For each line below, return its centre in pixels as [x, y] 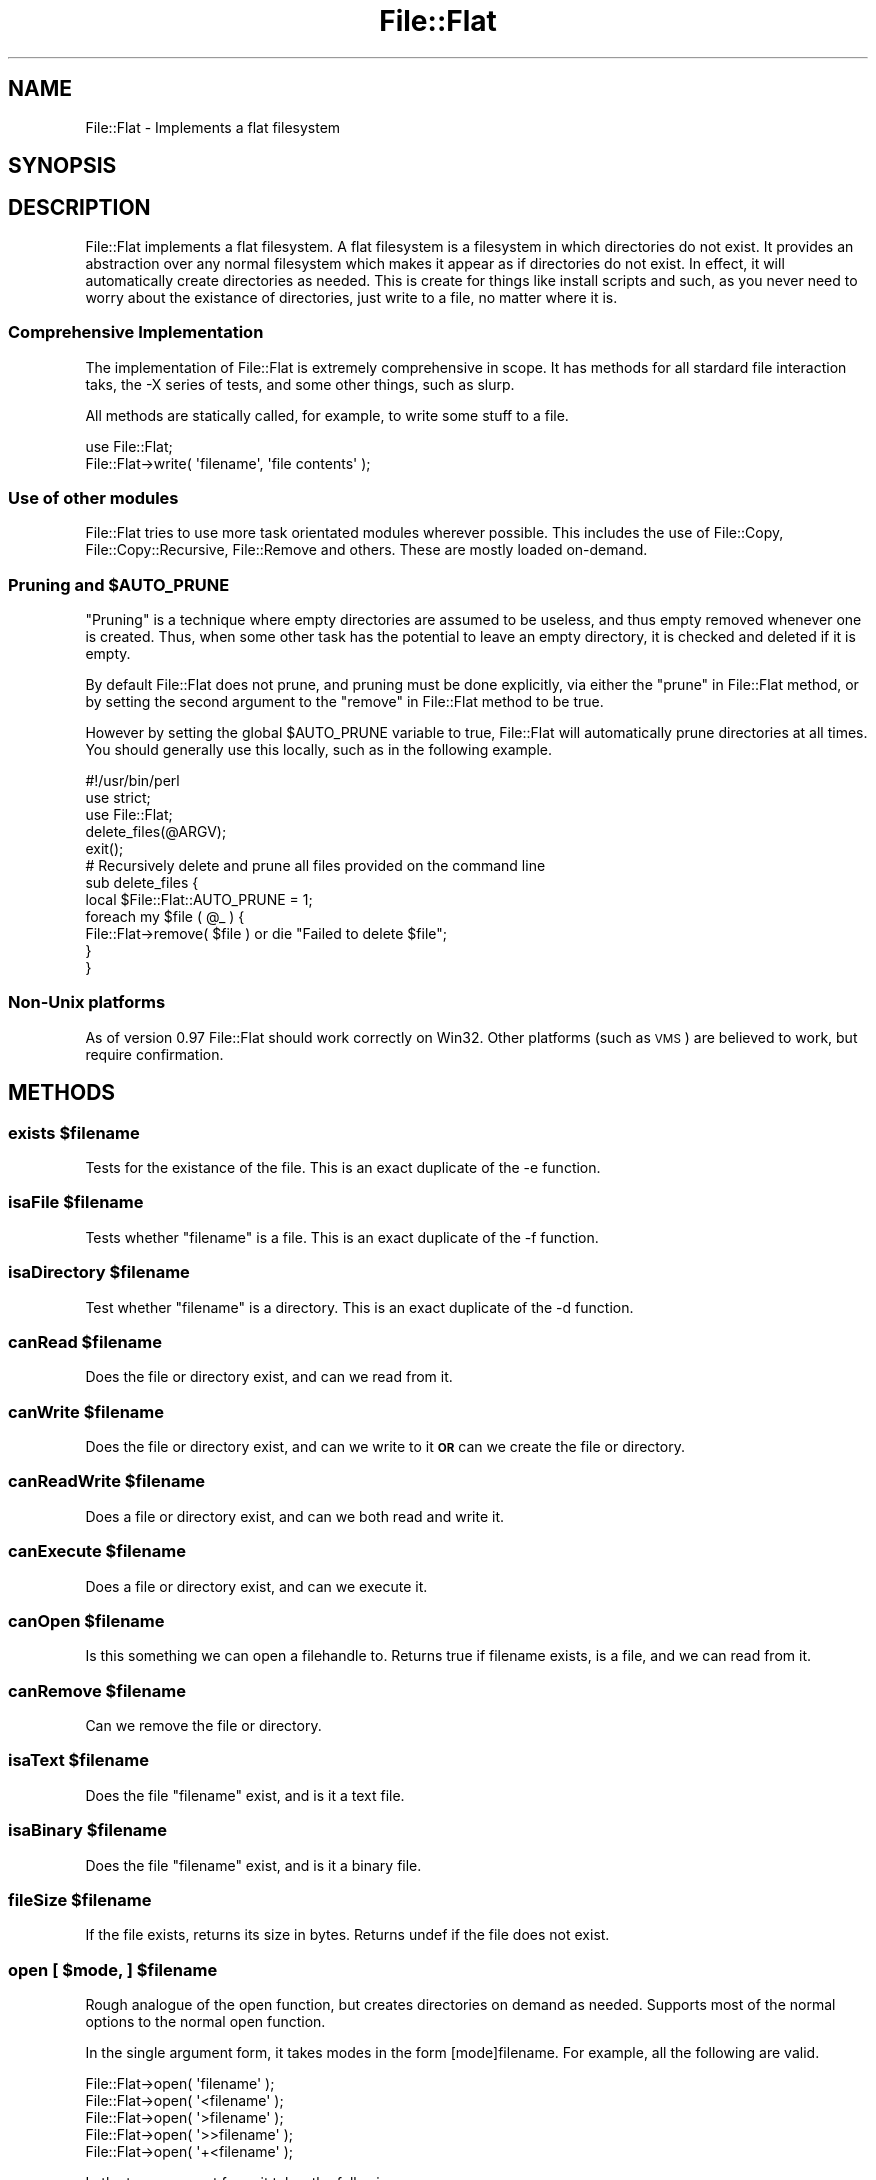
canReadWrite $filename [107, 1481]
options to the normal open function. [205, 2022]
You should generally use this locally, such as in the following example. [318, 750]
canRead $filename [85, 1341]
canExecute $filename [97, 1551]
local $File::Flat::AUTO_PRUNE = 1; [199, 900]
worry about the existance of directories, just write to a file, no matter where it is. [351, 297]
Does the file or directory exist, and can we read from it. [269, 1377]
